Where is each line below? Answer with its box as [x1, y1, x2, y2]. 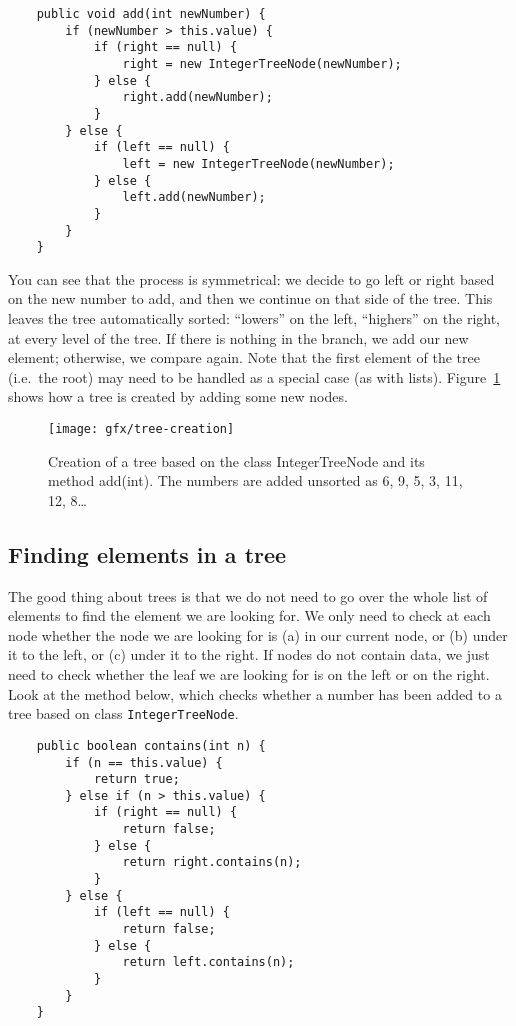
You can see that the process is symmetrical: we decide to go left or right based [8, 268, 495, 289]
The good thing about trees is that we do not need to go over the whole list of [8, 585, 488, 606]
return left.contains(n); [122, 955, 295, 970]
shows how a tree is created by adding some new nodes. [8, 386, 348, 407]
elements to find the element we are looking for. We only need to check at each [8, 605, 491, 626]
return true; [93, 772, 180, 787]
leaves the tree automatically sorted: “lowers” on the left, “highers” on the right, [8, 308, 501, 329]
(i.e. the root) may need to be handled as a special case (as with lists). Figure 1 [8, 366, 501, 387]
